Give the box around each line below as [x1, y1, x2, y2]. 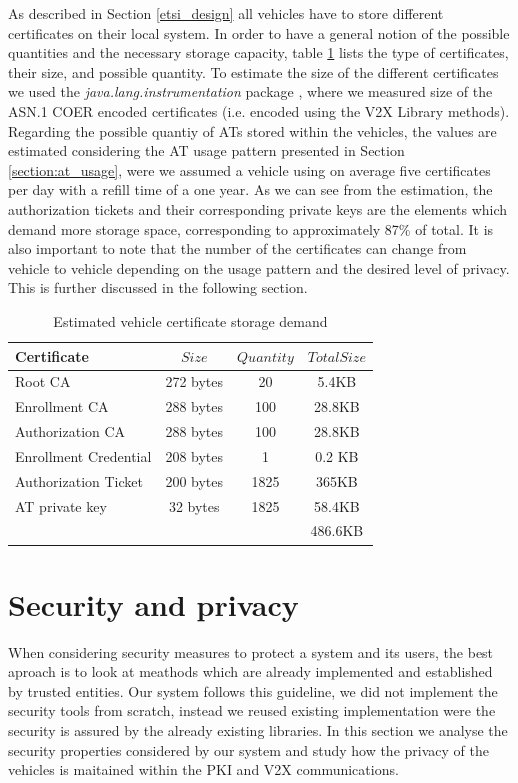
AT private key [15, 495, 107, 516]
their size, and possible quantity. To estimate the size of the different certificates [8, 61, 499, 82]
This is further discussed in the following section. [8, 277, 308, 298]
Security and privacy [8, 583, 299, 624]
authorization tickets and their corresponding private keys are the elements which [8, 198, 508, 219]
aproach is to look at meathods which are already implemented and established [8, 661, 493, 682]
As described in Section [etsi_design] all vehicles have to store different [8, 3, 444, 23]
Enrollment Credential [15, 445, 152, 466]
